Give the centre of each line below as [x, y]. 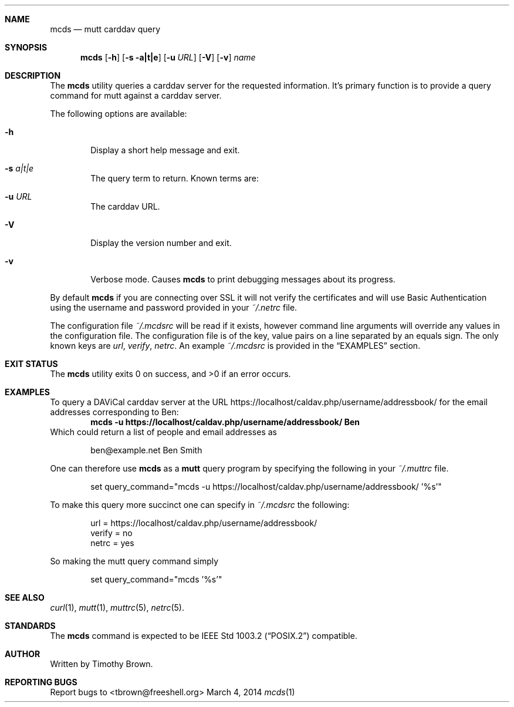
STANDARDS [30, 626]
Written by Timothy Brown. [102, 664]
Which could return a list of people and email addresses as [163, 432]
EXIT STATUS [31, 364]
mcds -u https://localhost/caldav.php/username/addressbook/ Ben [225, 422]
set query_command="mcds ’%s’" [156, 579]
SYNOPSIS [26, 47]
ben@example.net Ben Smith [146, 450]
